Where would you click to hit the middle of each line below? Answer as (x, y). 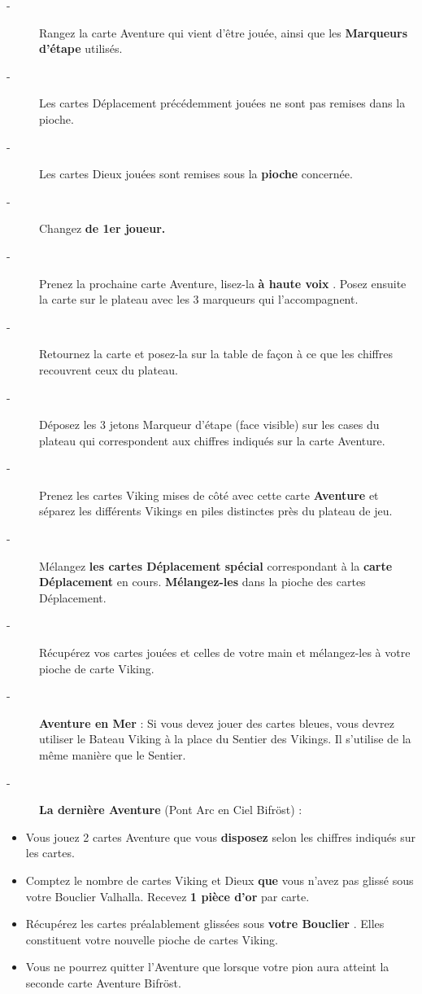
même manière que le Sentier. (113, 755)
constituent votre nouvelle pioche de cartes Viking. (152, 939)
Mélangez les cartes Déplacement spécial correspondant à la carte (216, 565)
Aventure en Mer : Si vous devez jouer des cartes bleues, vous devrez (217, 723)
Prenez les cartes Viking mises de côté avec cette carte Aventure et (209, 495)
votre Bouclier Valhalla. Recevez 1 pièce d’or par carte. (167, 896)
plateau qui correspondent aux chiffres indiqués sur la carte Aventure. (212, 440)
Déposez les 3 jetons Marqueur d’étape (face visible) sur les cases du (209, 425)
